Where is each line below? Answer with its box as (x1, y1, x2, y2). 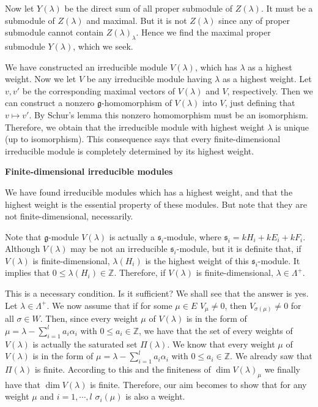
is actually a (109, 230, 155, 243)
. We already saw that (230, 349, 312, 362)
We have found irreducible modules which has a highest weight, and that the (5, 185, 293, 198)
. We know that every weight (167, 337, 275, 350)
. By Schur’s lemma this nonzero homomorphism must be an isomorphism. (29, 108, 308, 121)
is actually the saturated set (32, 337, 138, 350)
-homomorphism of (102, 96, 172, 109)
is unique (275, 120, 309, 133)
